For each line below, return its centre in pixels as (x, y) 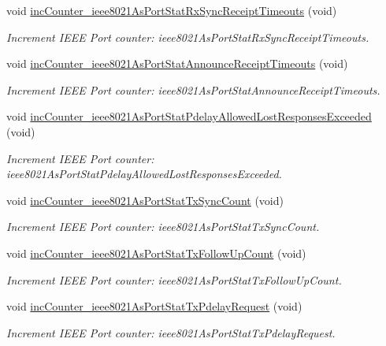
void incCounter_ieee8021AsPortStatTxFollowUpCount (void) (156, 253)
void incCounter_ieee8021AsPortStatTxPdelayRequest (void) (154, 306)
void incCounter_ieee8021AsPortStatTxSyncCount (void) (145, 200)
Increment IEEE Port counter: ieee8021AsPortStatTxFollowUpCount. (174, 279)
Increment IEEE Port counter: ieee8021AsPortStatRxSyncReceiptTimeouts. (188, 37)
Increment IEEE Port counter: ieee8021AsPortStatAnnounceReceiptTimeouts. (193, 89)
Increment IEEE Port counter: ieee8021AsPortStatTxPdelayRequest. (171, 332)
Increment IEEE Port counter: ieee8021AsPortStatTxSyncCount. (163, 227)
